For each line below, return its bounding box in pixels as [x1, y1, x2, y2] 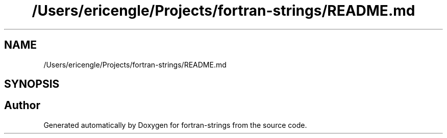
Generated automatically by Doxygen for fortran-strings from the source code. [43, 120, 307, 129]
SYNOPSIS [4, 78, 60, 91]
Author [4, 99, 40, 112]
